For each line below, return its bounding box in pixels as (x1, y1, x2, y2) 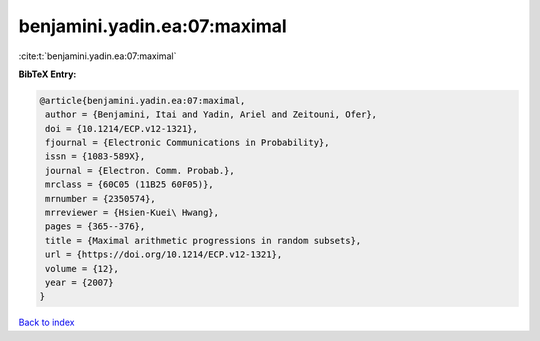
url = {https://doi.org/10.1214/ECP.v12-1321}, (45, 249, 283, 260)
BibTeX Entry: (18, 68, 77, 80)
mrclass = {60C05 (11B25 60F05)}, (45, 179, 214, 190)
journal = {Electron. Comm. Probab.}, (45, 165, 235, 176)
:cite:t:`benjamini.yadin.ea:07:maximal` (18, 50, 177, 62)
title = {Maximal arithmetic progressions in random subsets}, (45, 235, 362, 246)
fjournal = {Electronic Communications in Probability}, (45, 137, 330, 149)
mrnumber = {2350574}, (45, 193, 157, 204)
